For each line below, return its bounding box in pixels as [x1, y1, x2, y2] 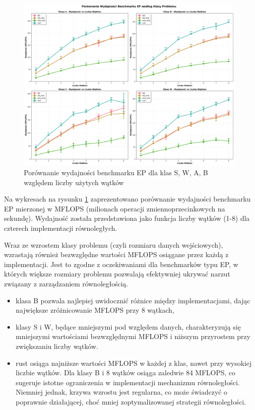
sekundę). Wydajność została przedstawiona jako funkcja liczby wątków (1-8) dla [4, 213, 250, 223]
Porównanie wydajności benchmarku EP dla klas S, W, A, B [24, 167, 208, 178]
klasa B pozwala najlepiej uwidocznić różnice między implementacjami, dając [15, 295, 251, 305]
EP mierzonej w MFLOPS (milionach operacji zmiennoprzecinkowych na [4, 203, 225, 213]
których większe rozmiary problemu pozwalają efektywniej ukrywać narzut [4, 269, 231, 279]
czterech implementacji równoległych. [4, 223, 117, 233]
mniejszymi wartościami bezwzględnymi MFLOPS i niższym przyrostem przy [15, 331, 251, 342]
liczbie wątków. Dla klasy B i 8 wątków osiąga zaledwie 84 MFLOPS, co [15, 367, 236, 378]
